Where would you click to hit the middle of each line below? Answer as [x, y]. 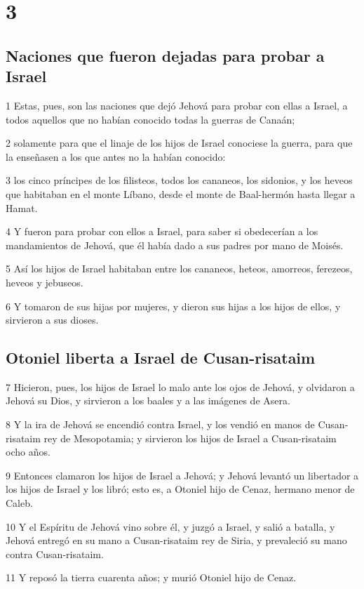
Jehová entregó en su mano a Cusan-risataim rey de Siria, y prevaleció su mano [176, 540]
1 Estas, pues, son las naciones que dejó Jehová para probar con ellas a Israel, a [177, 105]
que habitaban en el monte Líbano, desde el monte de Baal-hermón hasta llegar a [181, 193]
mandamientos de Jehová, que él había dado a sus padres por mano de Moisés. [175, 245]
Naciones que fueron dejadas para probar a [165, 55]
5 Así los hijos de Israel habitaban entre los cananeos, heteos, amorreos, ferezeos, [179, 269]
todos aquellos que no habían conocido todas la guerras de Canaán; [150, 119]
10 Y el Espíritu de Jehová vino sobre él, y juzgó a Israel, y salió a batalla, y [170, 526]
